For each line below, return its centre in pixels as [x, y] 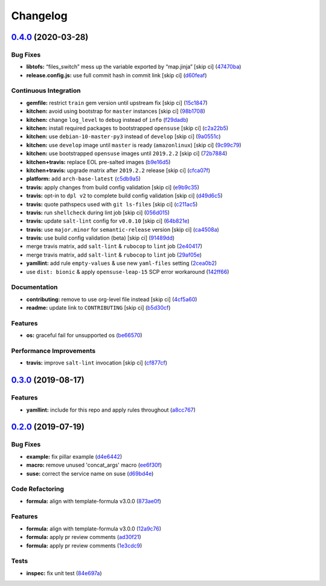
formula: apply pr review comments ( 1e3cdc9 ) [84, 546]
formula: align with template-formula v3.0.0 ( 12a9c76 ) [94, 529]
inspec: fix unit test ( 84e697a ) [64, 573]
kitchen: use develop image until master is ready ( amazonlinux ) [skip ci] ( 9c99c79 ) [134, 145]
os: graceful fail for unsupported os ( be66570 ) [84, 336]
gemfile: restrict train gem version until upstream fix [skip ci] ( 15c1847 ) [117, 103]
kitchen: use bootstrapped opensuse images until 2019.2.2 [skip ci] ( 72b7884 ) [127, 153]
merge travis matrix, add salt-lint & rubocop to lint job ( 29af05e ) [114, 255]
